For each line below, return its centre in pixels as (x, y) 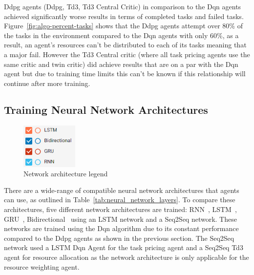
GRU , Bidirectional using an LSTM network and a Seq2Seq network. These (120, 219)
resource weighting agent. (42, 266)
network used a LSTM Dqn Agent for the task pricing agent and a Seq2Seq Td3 (124, 247)
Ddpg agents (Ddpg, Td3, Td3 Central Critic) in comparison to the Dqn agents (123, 6)
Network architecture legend (66, 174)
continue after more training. (47, 83)
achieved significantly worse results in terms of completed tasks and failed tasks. (124, 16)
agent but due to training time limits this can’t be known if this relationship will (125, 74)
